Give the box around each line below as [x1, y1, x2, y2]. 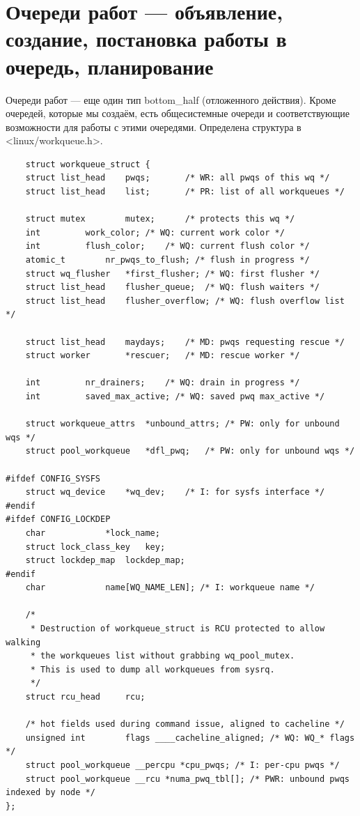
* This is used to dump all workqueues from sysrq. [30, 664, 275, 675]
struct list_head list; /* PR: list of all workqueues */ [25, 187, 345, 197]
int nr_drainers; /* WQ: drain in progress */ [25, 378, 300, 388]
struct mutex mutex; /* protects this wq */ [25, 214, 295, 224]
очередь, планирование [6, 52, 214, 80]
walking [6, 637, 41, 647]
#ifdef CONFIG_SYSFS [6, 473, 101, 484]
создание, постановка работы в [6, 24, 287, 53]
